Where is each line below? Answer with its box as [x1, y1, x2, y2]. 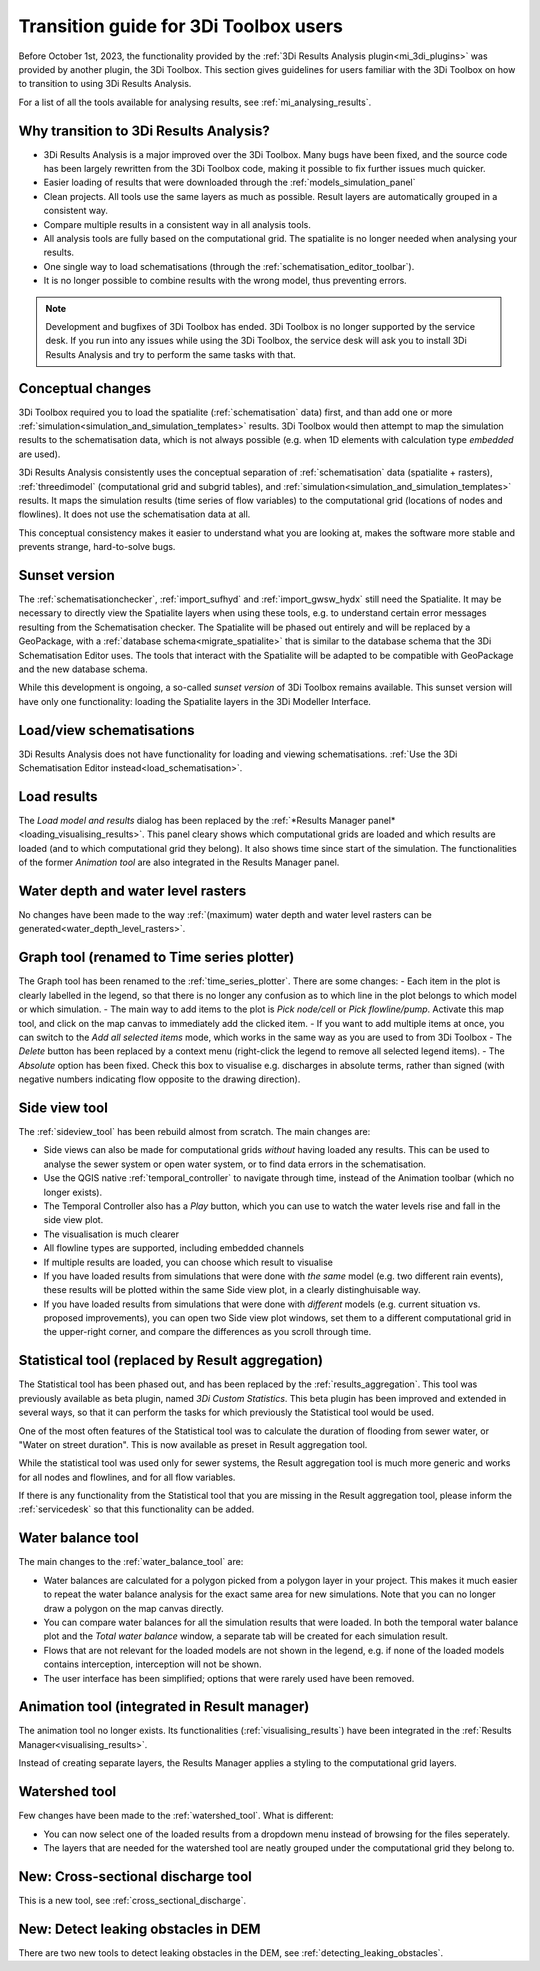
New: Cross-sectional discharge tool [18, 1868, 252, 1885]
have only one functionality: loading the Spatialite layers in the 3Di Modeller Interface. [18, 695, 372, 707]
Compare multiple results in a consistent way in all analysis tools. [43, 218, 312, 230]
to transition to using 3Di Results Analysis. [18, 78, 192, 90]
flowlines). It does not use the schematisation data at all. [18, 508, 251, 520]
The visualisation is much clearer [43, 1228, 180, 1240]
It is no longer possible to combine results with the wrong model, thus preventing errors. [43, 275, 407, 287]
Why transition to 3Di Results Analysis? [18, 122, 270, 139]
